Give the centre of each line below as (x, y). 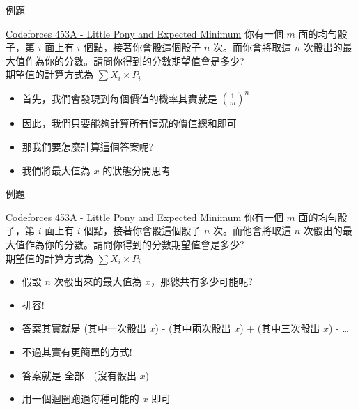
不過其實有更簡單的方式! (77, 351)
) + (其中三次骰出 (280, 328)
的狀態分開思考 (137, 170)
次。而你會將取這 (252, 47)
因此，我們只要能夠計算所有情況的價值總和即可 (129, 123)
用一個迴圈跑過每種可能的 (80, 398)
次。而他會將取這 (252, 230)
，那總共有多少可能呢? (202, 281)
